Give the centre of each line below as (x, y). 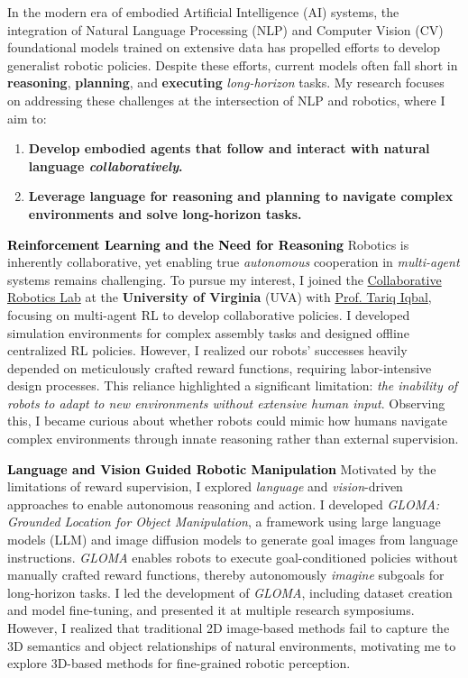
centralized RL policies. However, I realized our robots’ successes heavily (207, 350)
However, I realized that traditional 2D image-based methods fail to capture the (229, 628)
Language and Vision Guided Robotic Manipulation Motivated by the (222, 468)
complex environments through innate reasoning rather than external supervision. (233, 439)
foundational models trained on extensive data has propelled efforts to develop (224, 47)
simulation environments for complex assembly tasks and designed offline (208, 332)
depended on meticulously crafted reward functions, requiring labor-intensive (220, 367)
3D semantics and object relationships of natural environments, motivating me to (232, 645)
